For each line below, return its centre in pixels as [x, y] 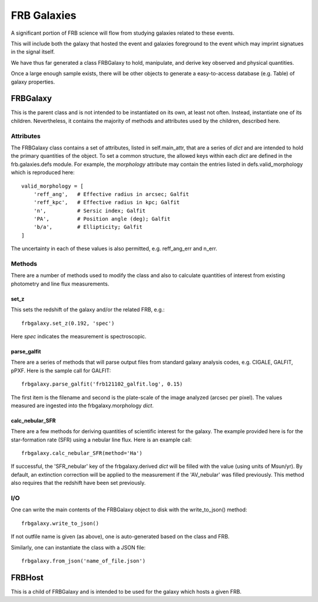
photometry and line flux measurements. [60, 284]
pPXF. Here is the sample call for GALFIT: [61, 370]
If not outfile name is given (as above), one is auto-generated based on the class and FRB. [120, 537]
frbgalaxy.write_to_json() [60, 523]
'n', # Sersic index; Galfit [90, 211]
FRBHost [27, 578]
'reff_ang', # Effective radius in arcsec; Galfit [111, 194]
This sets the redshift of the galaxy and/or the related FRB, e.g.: [88, 310]
